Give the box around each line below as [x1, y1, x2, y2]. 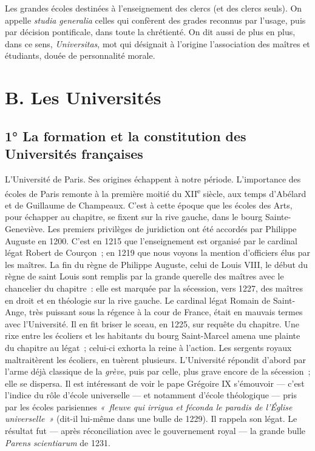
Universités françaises [5, 144, 143, 163]
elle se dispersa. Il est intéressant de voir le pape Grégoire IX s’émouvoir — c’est [5, 376, 305, 389]
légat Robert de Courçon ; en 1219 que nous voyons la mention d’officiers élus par [5, 246, 311, 259]
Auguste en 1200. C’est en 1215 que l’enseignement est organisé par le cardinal [5, 234, 297, 247]
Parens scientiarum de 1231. [5, 436, 110, 449]
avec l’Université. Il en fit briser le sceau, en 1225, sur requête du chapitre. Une [5, 317, 300, 330]
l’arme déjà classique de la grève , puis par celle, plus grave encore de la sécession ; [5, 365, 311, 378]
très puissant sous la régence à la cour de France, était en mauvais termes [29, 306, 303, 318]
